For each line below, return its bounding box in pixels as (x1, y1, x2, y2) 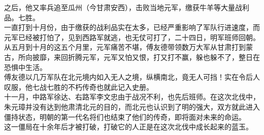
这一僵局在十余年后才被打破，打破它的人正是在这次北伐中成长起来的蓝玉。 (4, 121, 253, 132)
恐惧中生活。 (4, 61, 47, 72)
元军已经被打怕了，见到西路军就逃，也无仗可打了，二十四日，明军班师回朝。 (4, 31, 260, 42)
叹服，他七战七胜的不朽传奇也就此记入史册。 (4, 81, 153, 92)
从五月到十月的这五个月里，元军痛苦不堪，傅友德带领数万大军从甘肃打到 (4, 42, 246, 52)
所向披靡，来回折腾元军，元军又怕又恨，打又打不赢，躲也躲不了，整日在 (18, 51, 260, 62)
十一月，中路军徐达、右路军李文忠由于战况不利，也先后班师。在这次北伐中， (4, 91, 260, 102)
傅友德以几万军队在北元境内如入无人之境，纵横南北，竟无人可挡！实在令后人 (4, 72, 260, 82)
